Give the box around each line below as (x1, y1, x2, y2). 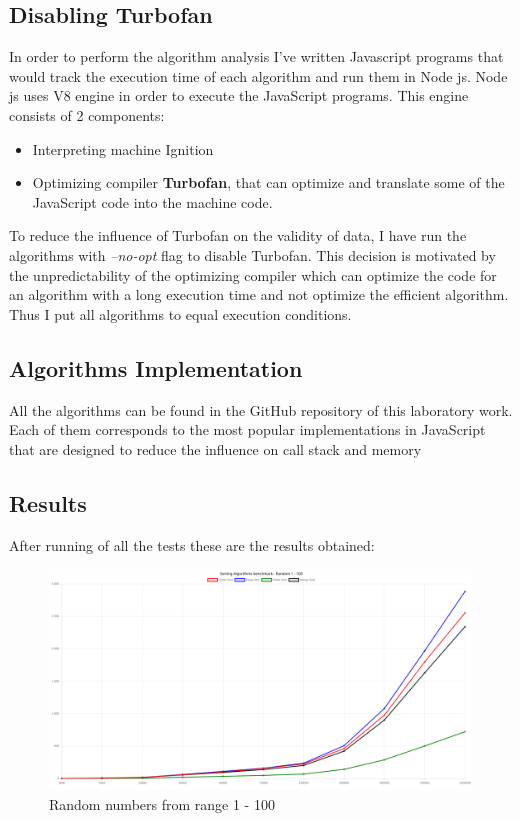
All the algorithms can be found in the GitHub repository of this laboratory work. (9, 399, 513, 420)
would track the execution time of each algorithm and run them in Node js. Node (9, 65, 508, 86)
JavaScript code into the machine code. (32, 191, 273, 212)
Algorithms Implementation (9, 352, 303, 383)
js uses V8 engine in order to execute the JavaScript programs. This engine (9, 85, 469, 106)
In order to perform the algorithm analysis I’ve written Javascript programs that (9, 46, 504, 67)
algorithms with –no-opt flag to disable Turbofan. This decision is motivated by (9, 244, 496, 265)
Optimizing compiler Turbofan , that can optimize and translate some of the (32, 172, 505, 193)
